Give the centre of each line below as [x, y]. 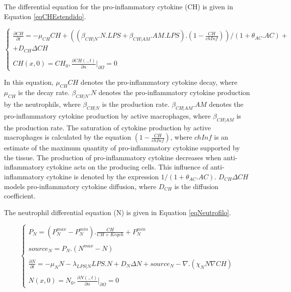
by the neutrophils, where [42, 104]
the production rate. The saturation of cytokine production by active [108, 127]
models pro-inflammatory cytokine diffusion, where [80, 186]
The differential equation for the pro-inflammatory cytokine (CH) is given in [119, 6]
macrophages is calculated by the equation [68, 137]
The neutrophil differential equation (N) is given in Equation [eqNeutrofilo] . [118, 212]
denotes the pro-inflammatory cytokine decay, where [159, 82]
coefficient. [20, 196]
